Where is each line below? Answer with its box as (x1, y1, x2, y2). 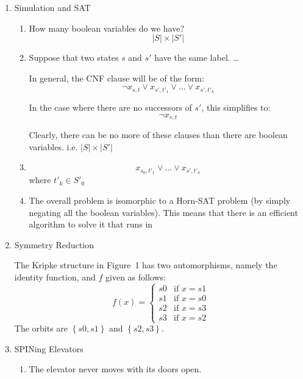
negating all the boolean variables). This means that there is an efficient (29, 206, 298, 218)
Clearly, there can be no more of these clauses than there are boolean (29, 128, 288, 141)
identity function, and (14, 270, 96, 283)
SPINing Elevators (14, 342, 84, 355)
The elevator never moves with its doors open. (29, 363, 202, 375)
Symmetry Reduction (14, 238, 94, 251)
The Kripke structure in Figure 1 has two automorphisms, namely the (14, 259, 277, 271)
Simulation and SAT (14, 1, 91, 13)
